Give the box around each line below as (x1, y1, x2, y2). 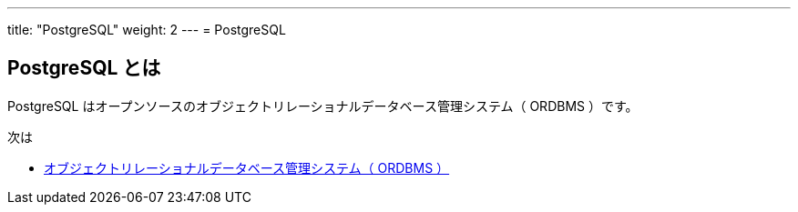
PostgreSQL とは (7, 56, 161, 80)
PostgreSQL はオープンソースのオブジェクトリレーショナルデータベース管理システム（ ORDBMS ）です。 (7, 97, 639, 114)
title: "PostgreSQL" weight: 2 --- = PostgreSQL (7, 22, 286, 37)
